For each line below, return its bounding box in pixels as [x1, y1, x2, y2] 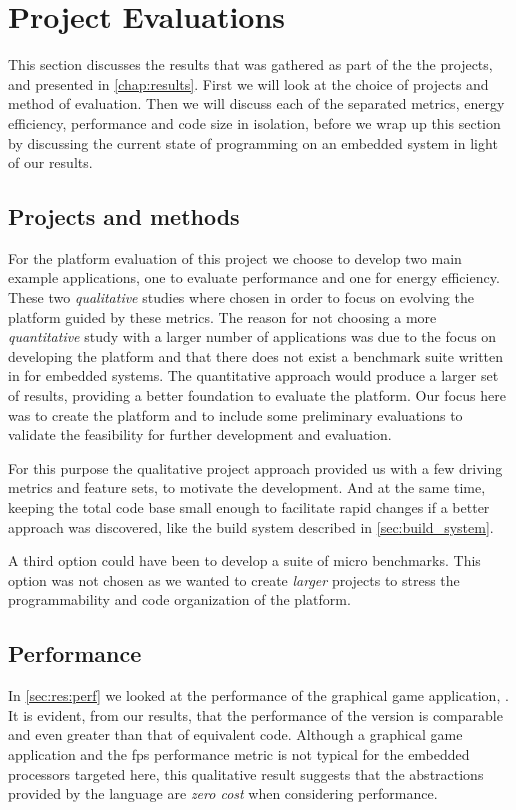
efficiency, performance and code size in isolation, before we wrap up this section [8, 112, 501, 133]
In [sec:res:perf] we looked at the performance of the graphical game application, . [8, 685, 509, 706]
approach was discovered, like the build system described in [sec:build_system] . [8, 516, 494, 537]
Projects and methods [8, 201, 240, 232]
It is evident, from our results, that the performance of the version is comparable [8, 704, 503, 725]
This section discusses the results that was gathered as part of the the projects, [8, 54, 493, 75]
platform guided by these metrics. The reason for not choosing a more [8, 306, 437, 327]
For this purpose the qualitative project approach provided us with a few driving [8, 457, 503, 478]
